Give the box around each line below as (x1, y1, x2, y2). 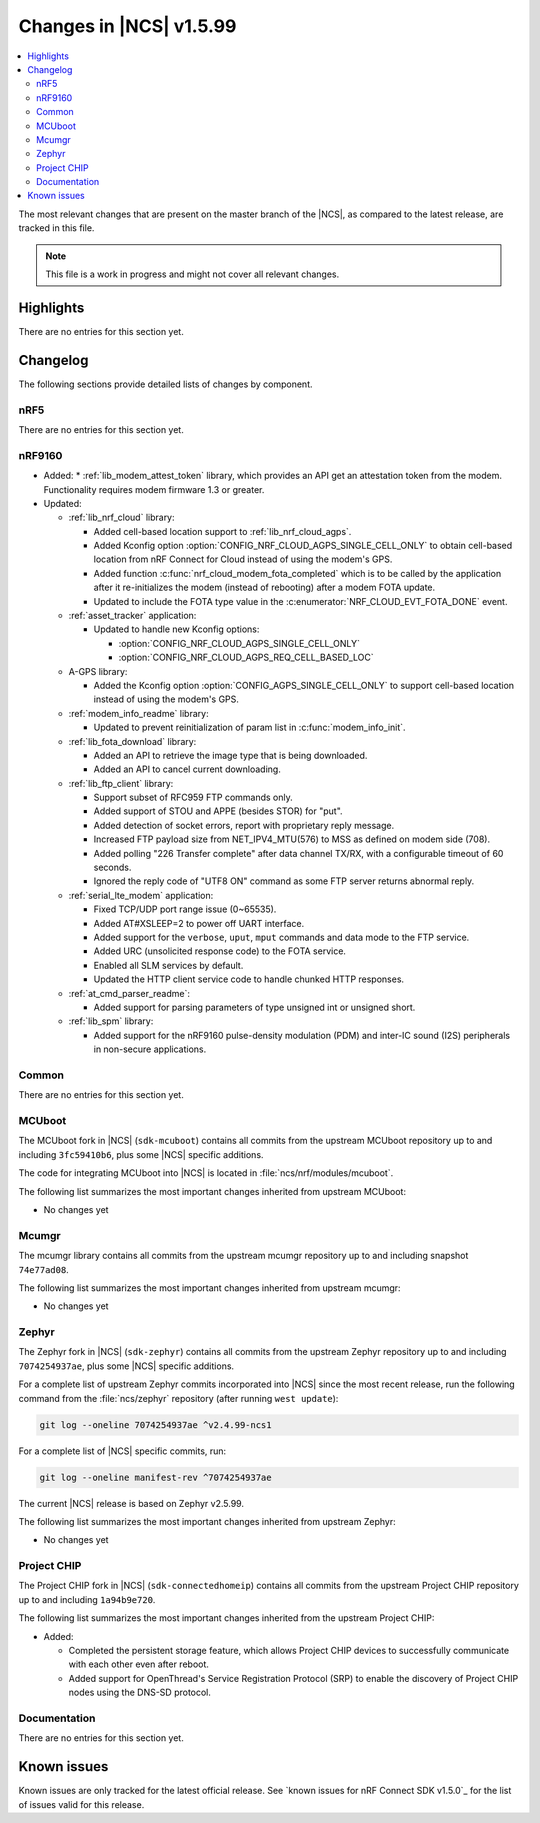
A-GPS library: (68, 665, 128, 677)
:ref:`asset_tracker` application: (68, 610, 197, 622)
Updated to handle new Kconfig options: (93, 623, 260, 635)
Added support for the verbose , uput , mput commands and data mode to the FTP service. (93, 931, 470, 943)
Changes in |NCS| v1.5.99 (18, 15, 237, 37)
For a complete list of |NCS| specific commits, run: (18, 1445, 227, 1457)
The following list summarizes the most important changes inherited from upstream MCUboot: (18, 1185, 407, 1197)
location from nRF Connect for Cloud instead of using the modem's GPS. (93, 553, 393, 565)
